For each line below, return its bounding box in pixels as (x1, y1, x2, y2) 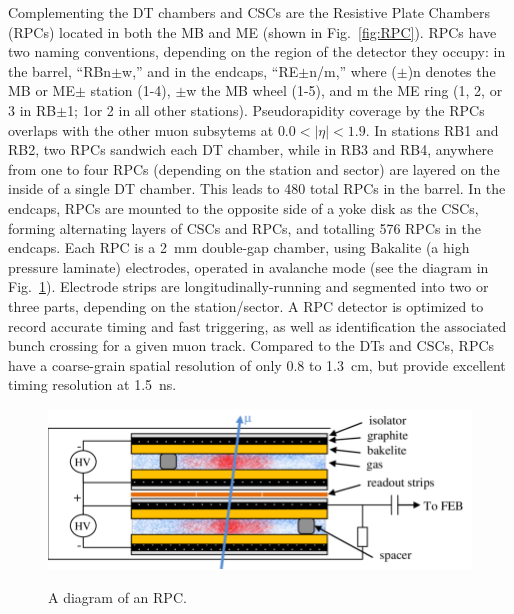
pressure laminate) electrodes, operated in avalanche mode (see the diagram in (8, 256, 489, 277)
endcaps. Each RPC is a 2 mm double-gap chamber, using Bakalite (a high (8, 237, 470, 258)
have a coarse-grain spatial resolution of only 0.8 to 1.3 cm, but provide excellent (8, 354, 506, 375)
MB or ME (8, 80, 75, 101)
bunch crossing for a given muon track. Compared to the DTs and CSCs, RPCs (8, 335, 495, 356)
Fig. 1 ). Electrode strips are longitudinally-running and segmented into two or (8, 276, 489, 297)
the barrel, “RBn (8, 60, 112, 81)
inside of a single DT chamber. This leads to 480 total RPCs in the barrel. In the (8, 178, 506, 199)
